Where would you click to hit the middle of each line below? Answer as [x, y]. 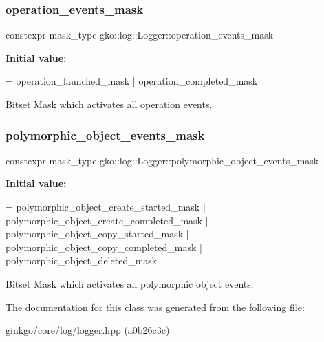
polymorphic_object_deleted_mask [82, 260]
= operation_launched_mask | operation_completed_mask [132, 81]
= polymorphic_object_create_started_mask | [106, 206]
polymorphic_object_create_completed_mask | [107, 220]
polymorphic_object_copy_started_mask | [97, 234]
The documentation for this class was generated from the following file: [155, 307]
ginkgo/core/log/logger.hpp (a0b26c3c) [88, 330]
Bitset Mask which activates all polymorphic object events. [130, 283]
